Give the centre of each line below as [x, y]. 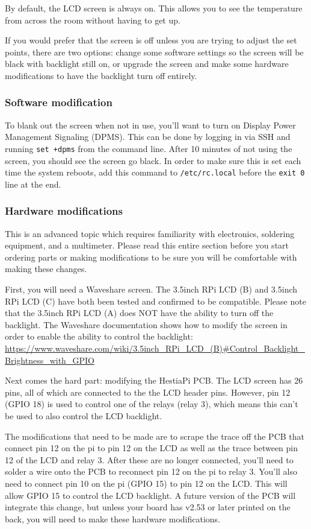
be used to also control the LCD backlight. [84, 416]
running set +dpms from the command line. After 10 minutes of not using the [149, 148]
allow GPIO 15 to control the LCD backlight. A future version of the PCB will [150, 495]
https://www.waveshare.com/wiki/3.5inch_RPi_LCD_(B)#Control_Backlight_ [155, 348]
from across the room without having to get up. [93, 20]
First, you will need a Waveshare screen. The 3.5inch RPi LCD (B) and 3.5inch [151, 289]
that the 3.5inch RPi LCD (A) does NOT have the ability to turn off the [139, 313]
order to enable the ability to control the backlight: [99, 336]
